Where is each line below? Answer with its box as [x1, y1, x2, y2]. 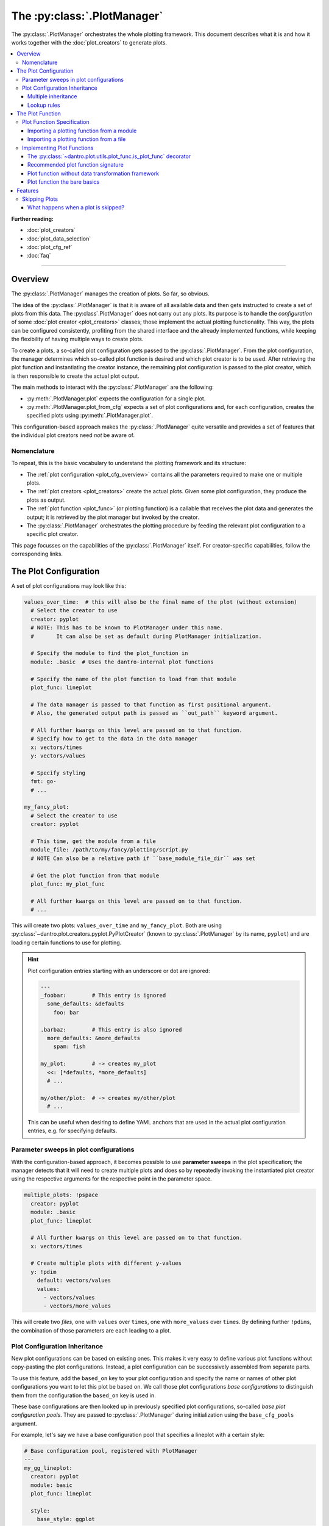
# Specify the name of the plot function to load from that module [30, 675, 236, 682]
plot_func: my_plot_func [30, 880, 105, 888]
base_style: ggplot [37, 1516, 96, 1523]
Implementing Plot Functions [22, 144, 94, 151]
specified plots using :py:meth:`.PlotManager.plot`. [26, 412, 154, 419]
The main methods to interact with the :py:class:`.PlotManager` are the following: [11, 383, 214, 391]
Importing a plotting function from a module [27, 127, 137, 134]
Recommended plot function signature [27, 161, 124, 168]
